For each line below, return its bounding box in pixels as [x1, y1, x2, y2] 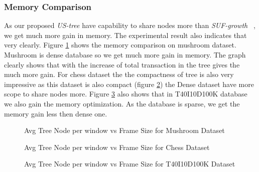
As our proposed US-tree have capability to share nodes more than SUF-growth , [4, 20, 255, 30]
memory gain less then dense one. [4, 108, 107, 118]
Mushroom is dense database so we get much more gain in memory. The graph [4, 49, 246, 59]
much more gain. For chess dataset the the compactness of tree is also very [4, 69, 234, 79]
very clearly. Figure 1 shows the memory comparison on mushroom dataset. [4, 39, 236, 50]
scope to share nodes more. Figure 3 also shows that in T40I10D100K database [4, 88, 247, 99]
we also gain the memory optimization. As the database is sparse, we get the [4, 98, 240, 108]
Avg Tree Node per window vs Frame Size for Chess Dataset [24, 141, 210, 152]
